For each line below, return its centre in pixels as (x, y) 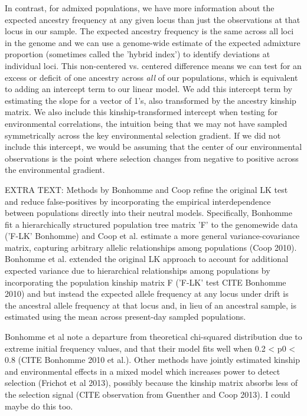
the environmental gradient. (55, 170)
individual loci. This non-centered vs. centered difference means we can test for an (153, 65)
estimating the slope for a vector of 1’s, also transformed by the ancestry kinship (151, 100)
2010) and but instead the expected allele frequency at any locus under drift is (147, 294)
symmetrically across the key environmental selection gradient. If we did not (143, 135)
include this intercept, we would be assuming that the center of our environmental (153, 147)
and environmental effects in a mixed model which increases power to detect (143, 371)
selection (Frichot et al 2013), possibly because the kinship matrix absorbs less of (151, 383)
